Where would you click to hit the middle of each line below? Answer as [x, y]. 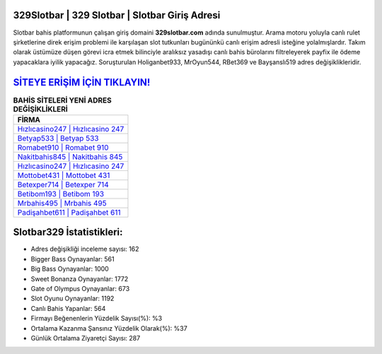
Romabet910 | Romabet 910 [63, 147]
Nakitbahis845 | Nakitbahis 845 [70, 157]
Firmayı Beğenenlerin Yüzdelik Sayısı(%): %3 [97, 319]
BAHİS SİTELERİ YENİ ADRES [63, 100]
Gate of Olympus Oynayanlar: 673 [80, 289]
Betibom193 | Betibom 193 [61, 194]
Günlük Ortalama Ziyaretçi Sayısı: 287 [86, 338]
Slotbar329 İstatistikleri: [68, 232]
